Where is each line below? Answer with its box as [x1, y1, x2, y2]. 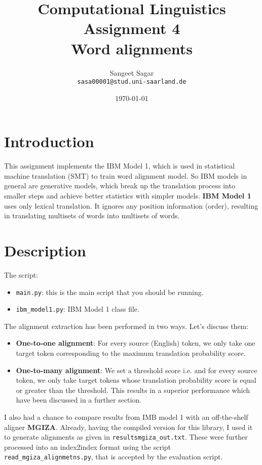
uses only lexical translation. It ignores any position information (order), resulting [4, 200, 258, 211]
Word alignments [71, 38, 193, 58]
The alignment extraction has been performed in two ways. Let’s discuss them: [4, 320, 249, 331]
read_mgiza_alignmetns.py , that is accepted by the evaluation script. [4, 451, 223, 462]
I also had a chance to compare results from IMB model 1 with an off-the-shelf [4, 412, 248, 422]
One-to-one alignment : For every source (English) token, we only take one [16, 338, 255, 348]
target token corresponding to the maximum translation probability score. [16, 348, 246, 358]
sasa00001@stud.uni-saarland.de [77, 78, 186, 86]
